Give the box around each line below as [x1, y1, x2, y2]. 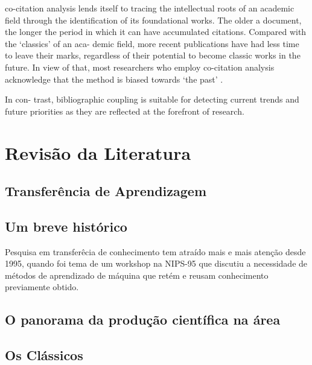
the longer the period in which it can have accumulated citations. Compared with [5, 25, 307, 38]
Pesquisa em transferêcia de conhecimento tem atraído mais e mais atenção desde [5, 245, 306, 258]
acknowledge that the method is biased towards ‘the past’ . [5, 72, 223, 85]
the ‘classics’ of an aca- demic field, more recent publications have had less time [5, 37, 299, 49]
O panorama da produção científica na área [5, 310, 281, 329]
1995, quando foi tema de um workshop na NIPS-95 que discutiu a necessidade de [5, 257, 308, 270]
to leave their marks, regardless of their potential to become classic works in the [5, 49, 301, 62]
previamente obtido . [5, 281, 79, 293]
